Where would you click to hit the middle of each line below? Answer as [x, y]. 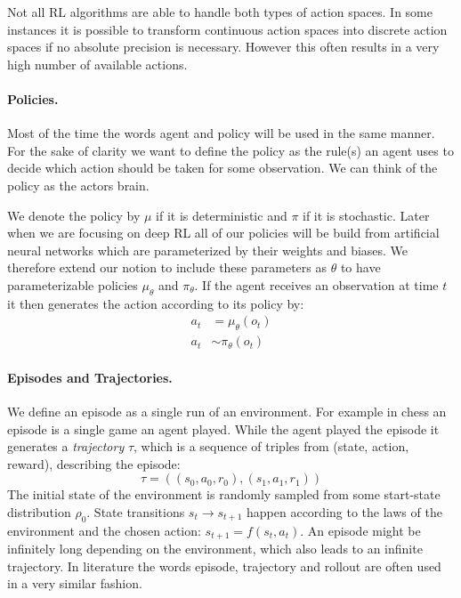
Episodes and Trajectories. [90, 377]
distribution [39, 511]
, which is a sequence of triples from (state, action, [271, 446]
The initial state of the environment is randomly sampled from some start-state [224, 494]
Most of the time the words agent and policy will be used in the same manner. [221, 133]
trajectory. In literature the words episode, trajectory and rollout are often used [224, 566]
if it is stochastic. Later [366, 215]
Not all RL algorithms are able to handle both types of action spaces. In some [220, 12]
